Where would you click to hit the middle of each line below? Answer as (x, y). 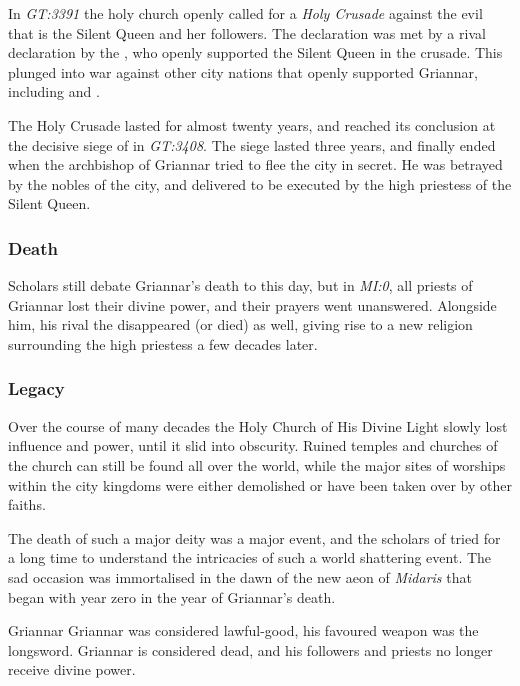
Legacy (36, 388)
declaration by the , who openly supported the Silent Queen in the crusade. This (255, 52)
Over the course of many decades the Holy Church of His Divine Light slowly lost (258, 425)
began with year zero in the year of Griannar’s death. (172, 596)
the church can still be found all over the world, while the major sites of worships (257, 464)
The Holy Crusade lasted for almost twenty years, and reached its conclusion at (252, 124)
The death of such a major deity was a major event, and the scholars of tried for (254, 537)
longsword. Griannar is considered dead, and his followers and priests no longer (250, 649)
